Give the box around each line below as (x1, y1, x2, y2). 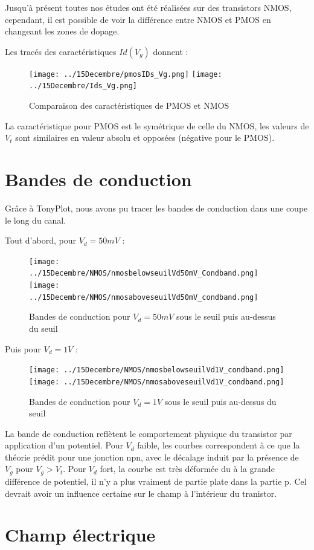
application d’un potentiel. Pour (5, 439, 123, 451)
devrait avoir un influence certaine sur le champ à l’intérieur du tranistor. (5, 487, 277, 499)
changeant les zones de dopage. (5, 25, 120, 37)
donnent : (153, 45, 188, 57)
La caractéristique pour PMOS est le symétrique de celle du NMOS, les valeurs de (5, 119, 309, 132)
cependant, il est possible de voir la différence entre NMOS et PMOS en (5, 13, 271, 25)
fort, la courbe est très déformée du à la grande (100, 462, 275, 475)
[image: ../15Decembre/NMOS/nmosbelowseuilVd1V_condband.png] (29, 366, 284, 375)
